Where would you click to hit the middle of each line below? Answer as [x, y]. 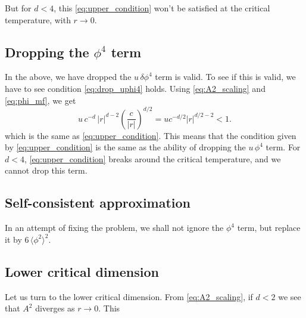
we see [290, 296]
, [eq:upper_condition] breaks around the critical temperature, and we [152, 158]
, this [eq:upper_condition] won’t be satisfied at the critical [162, 8]
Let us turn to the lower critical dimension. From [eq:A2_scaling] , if [129, 296]
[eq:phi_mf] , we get [40, 100]
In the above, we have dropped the [68, 77]
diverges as [55, 308]
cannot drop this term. [46, 170]
